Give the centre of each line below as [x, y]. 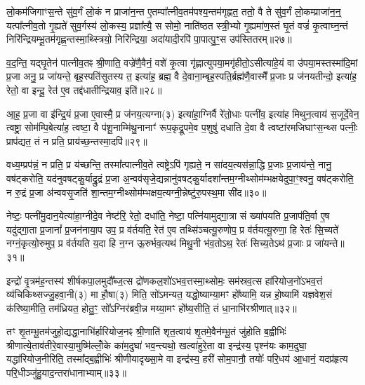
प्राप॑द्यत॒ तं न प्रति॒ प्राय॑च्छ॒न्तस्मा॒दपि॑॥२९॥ [77, 141]
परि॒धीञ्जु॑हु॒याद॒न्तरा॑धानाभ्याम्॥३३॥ [66, 373]
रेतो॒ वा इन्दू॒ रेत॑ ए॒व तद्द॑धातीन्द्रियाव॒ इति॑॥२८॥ [84, 89]
